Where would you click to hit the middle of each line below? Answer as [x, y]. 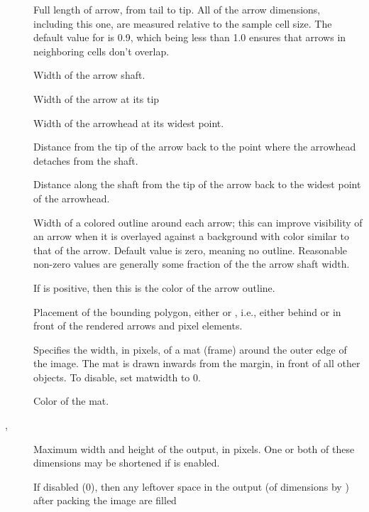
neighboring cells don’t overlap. [101, 51]
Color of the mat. [71, 401]
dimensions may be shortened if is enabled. [127, 463]
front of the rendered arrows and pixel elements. [138, 326]
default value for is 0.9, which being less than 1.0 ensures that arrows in [190, 37]
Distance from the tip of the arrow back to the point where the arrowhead [195, 147]
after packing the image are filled [105, 500]
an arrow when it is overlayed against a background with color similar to [191, 236]
